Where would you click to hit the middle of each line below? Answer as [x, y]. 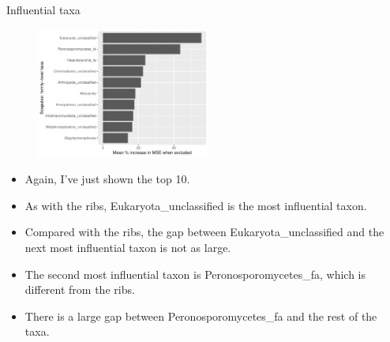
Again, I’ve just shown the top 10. [107, 179]
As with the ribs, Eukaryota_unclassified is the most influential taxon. [196, 205]
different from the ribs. [80, 289]
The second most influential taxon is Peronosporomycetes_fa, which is [195, 274]
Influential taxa [43, 9]
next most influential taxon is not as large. [128, 247]
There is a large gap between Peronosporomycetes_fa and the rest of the [201, 316]
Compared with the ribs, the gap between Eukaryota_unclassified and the [204, 232]
